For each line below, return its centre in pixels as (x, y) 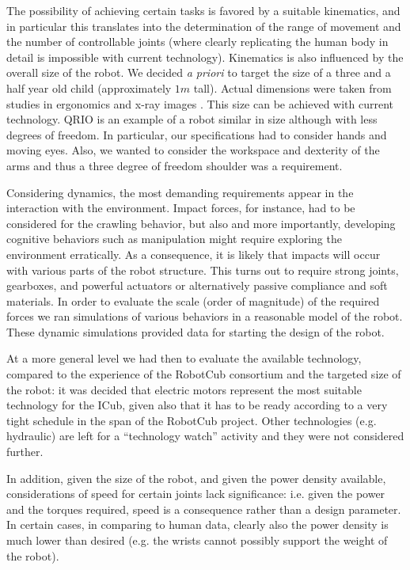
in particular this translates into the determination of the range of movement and (204, 26)
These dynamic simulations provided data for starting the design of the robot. (196, 331)
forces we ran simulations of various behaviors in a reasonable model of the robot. (205, 316)
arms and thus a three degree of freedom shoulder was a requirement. (175, 165)
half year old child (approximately (89, 87)
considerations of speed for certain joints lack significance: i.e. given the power (196, 494)
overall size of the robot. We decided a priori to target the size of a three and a (199, 72)
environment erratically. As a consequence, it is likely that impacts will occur (194, 254)
